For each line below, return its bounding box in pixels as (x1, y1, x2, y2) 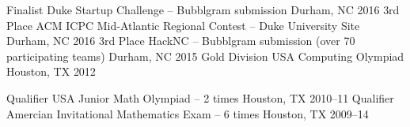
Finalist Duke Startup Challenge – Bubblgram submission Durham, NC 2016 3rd (6, 2, 400, 17)
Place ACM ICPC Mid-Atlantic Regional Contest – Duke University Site (6, 17, 360, 33)
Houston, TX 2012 (6, 63, 96, 80)
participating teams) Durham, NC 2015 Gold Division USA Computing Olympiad (6, 47, 404, 64)
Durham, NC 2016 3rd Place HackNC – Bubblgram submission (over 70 (6, 32, 355, 49)
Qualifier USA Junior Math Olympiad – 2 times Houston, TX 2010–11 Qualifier (6, 89, 394, 106)
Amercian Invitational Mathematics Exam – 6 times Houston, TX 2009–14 (6, 105, 369, 121)
